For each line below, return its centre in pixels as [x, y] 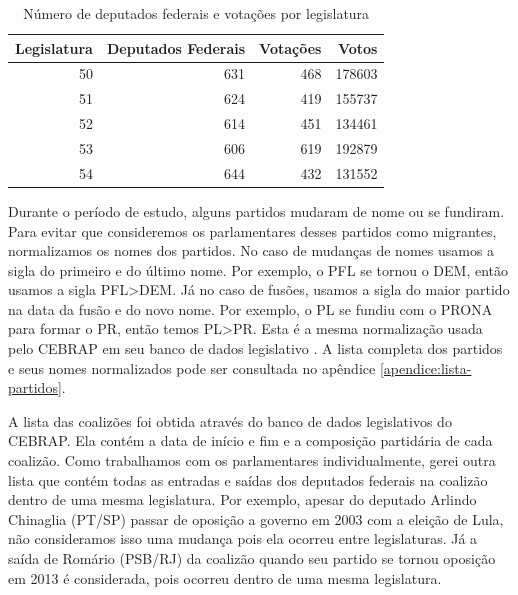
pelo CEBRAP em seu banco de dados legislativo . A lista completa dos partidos [255, 348]
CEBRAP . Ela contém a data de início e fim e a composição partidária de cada [250, 440]
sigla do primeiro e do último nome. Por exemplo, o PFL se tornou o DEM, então [258, 269]
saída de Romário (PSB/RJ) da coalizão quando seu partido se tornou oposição [252, 558]
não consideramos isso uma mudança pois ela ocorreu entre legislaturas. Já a [243, 538]
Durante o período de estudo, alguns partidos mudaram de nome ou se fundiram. [256, 210]
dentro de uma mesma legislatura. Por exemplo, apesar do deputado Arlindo [242, 499]
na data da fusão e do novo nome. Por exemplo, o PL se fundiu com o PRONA [250, 308]
